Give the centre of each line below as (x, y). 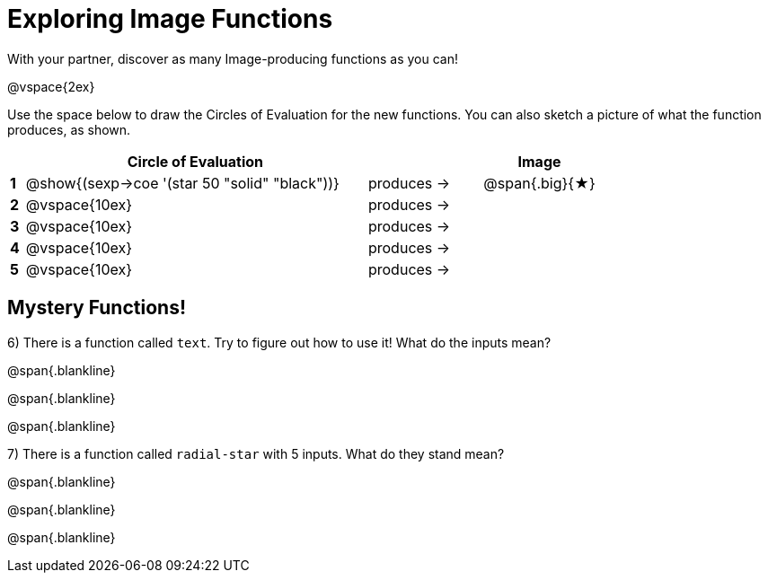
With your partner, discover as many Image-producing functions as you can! (233, 58)
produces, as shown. (69, 129)
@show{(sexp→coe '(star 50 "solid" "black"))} (182, 183)
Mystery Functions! (97, 308)
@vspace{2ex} (51, 86)
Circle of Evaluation (195, 161)
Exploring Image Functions (170, 19)
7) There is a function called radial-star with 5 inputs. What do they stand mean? (256, 453)
